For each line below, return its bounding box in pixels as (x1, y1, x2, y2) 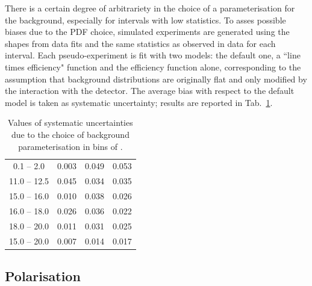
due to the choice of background (11, 128, 129, 140)
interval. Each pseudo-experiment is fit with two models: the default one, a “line (5, 49, 301, 61)
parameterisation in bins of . (18, 140, 123, 152)
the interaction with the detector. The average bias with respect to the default (5, 84, 295, 97)
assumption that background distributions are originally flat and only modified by (5, 72, 307, 85)
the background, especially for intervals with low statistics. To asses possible (5, 13, 286, 26)
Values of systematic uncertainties (8, 116, 133, 129)
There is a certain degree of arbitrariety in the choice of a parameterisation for (5, 2, 295, 14)
